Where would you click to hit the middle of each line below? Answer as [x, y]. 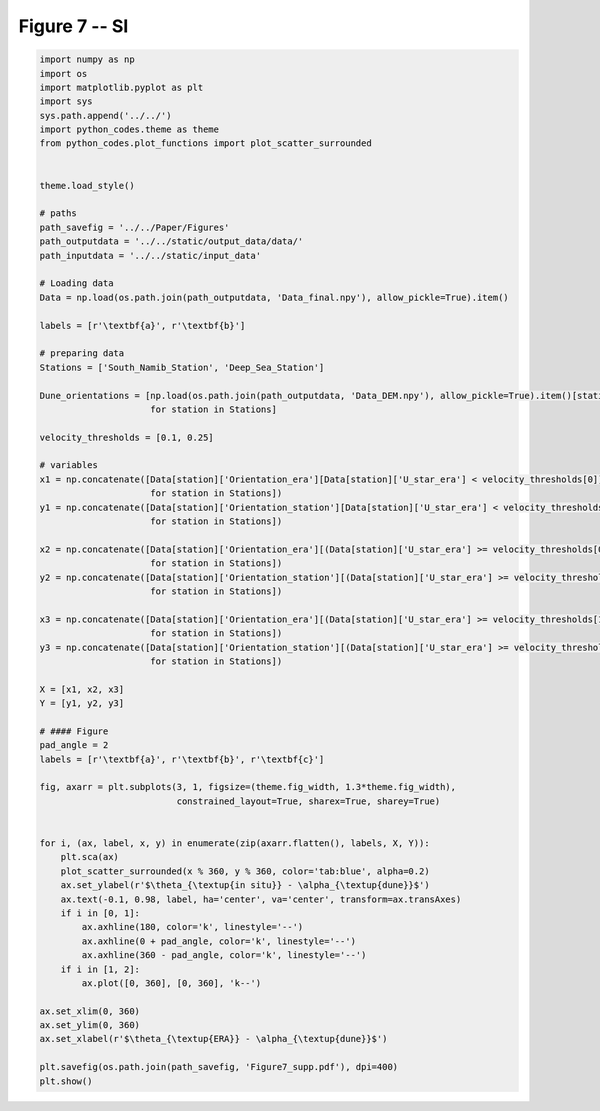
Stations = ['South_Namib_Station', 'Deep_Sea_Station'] [182, 367]
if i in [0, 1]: [100, 913]
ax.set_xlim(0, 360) [89, 1011]
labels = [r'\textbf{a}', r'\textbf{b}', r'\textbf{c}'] [182, 759]
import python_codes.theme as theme [129, 129]
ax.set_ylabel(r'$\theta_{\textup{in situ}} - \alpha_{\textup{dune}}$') [245, 885]
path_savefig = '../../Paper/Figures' [134, 227]
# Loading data [76, 283]
